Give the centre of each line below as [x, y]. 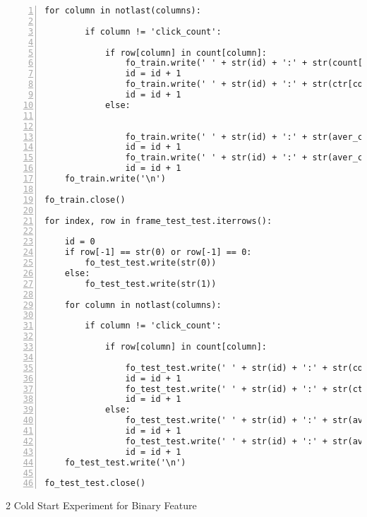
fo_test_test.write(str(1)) [151, 284]
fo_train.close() [85, 200]
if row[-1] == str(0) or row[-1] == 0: [158, 252]
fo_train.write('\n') [115, 179]
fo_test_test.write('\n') [125, 462]
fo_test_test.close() [95, 483]
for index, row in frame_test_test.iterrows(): [158, 221]
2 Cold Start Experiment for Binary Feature [101, 505]
